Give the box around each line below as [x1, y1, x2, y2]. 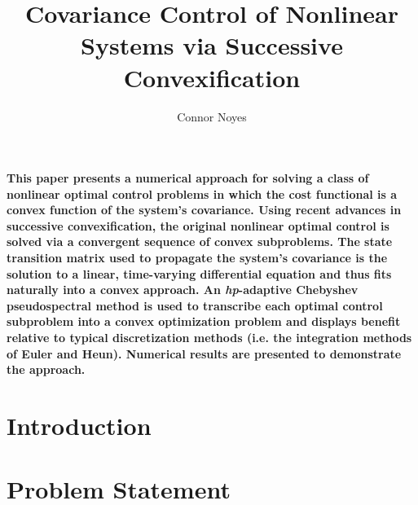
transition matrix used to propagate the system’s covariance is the [7, 249, 388, 266]
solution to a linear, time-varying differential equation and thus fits [7, 265, 392, 282]
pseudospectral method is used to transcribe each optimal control [7, 296, 383, 314]
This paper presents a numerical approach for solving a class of [7, 169, 369, 187]
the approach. [7, 361, 86, 378]
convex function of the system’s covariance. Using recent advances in [7, 201, 402, 218]
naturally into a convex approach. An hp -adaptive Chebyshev [7, 281, 359, 298]
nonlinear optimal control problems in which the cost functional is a [7, 185, 398, 202]
